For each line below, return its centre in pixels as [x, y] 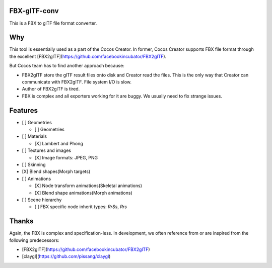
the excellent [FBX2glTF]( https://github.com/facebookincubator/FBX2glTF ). [88, 56]
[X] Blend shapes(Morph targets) [56, 171]
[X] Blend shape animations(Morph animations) [84, 193]
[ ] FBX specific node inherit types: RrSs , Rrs [81, 207]
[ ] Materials [35, 136]
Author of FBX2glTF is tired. [51, 89]
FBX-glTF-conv [34, 11]
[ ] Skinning [34, 165]
